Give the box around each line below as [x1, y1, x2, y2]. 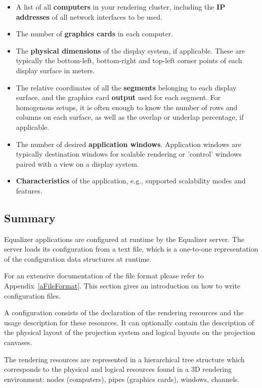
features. [16, 185, 42, 196]
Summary [4, 210, 56, 225]
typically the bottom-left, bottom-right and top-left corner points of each [16, 55, 242, 66]
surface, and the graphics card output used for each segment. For [16, 92, 221, 103]
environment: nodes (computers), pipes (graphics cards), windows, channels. [4, 373, 240, 384]
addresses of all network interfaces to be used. [16, 11, 163, 22]
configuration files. [4, 290, 61, 301]
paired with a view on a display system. [16, 158, 139, 169]
